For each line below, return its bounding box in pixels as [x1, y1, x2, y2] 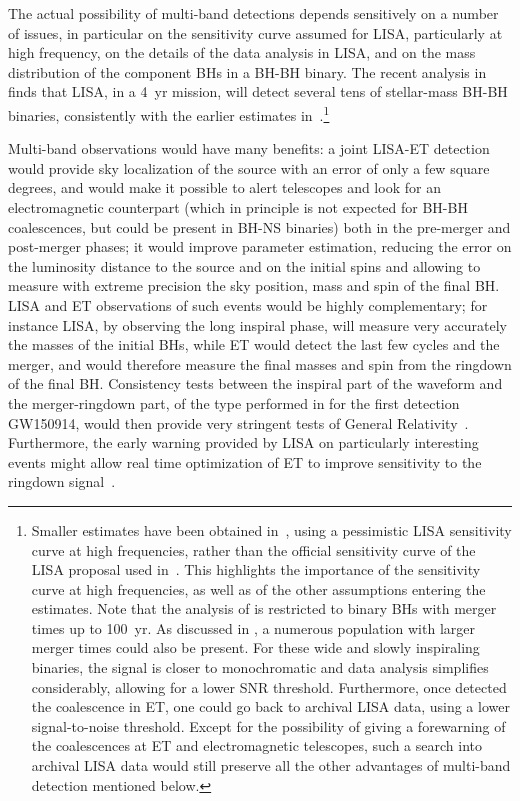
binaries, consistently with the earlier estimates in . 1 [8, 101, 330, 125]
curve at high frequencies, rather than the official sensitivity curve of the [31, 539, 476, 560]
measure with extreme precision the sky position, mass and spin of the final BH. [8, 275, 500, 296]
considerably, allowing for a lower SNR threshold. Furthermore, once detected [31, 676, 507, 697]
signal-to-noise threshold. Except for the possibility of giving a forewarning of [31, 715, 506, 736]
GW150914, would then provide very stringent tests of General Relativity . [8, 412, 469, 433]
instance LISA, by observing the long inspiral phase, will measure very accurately [8, 314, 507, 335]
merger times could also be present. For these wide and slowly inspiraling [31, 637, 480, 658]
